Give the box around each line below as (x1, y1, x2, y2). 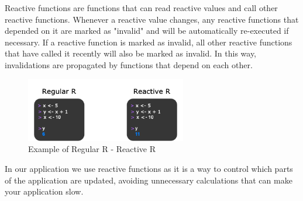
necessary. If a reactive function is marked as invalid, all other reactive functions (5, 36, 292, 48)
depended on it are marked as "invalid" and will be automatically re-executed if (5, 24, 289, 37)
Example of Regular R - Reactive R (28, 143, 156, 155)
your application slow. (5, 185, 84, 198)
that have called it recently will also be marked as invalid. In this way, (5, 47, 257, 59)
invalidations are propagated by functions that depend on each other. (5, 58, 253, 70)
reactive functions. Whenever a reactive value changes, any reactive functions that (5, 13, 299, 25)
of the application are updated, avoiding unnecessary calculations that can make (5, 174, 292, 186)
